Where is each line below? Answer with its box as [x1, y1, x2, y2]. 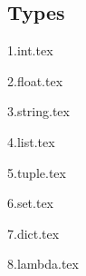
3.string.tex [7, 102, 70, 121]
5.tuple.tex [7, 163, 66, 182]
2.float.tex [7, 71, 63, 90]
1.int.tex [7, 41, 53, 60]
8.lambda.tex [7, 254, 79, 273]
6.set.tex [7, 193, 54, 212]
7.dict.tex [7, 223, 60, 242]
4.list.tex [7, 132, 55, 151]
